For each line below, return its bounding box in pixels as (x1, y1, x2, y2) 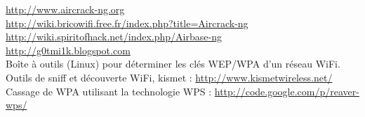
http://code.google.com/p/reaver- (214, 84, 359, 98)
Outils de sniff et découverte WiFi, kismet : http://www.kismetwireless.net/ (6, 70, 333, 84)
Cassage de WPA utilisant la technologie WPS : (6, 84, 212, 98)
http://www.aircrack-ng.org (6, 2, 125, 16)
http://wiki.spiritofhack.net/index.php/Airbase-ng (6, 29, 222, 44)
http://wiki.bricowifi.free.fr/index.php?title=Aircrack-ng (6, 15, 248, 30)
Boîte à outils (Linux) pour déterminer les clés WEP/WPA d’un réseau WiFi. (6, 56, 340, 71)
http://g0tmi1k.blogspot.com (6, 42, 131, 57)
